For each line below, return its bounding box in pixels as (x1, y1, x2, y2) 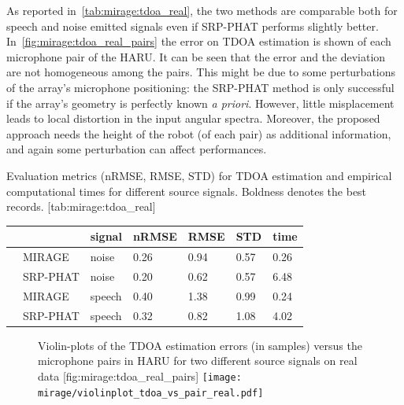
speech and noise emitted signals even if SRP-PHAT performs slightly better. (6, 17, 379, 34)
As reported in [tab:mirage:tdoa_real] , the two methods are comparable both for (6, 2, 398, 18)
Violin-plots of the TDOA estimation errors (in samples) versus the (38, 337, 362, 353)
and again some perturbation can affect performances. (6, 141, 267, 157)
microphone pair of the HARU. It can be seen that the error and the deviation (6, 48, 386, 64)
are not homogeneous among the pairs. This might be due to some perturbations (6, 64, 396, 80)
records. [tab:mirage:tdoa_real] (6, 198, 156, 215)
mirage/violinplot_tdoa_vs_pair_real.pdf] (38, 387, 264, 399)
